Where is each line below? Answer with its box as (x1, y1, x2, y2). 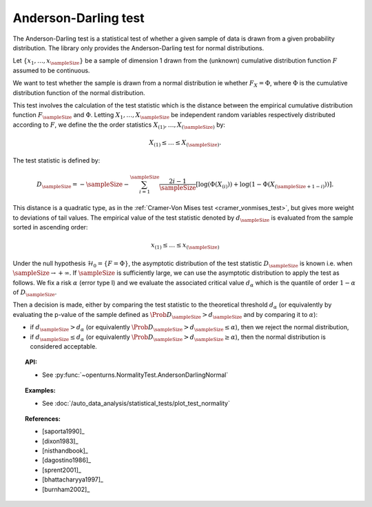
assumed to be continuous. (12, 66, 90, 74)
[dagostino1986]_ (42, 456, 92, 464)
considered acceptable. (30, 342, 98, 351)
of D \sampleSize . (12, 288, 57, 298)
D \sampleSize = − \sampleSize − (37, 180, 130, 189)
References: (25, 414, 61, 423)
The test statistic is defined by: (12, 156, 101, 165)
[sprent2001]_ (42, 466, 82, 474)
